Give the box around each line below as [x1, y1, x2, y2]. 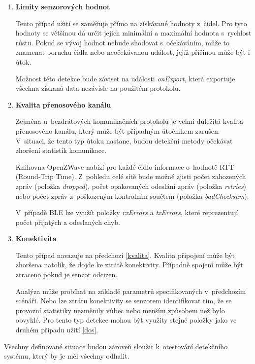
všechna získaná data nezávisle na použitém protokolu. [15, 83, 181, 93]
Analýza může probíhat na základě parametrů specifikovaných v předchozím [15, 286, 246, 296]
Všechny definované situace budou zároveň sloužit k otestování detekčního [4, 341, 228, 351]
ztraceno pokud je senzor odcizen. [15, 269, 118, 280]
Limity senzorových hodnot [15, 1, 110, 11]
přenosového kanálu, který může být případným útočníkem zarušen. [15, 125, 220, 136]
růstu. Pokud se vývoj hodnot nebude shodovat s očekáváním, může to [15, 37, 229, 47]
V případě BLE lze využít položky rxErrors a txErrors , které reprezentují [15, 207, 238, 218]
